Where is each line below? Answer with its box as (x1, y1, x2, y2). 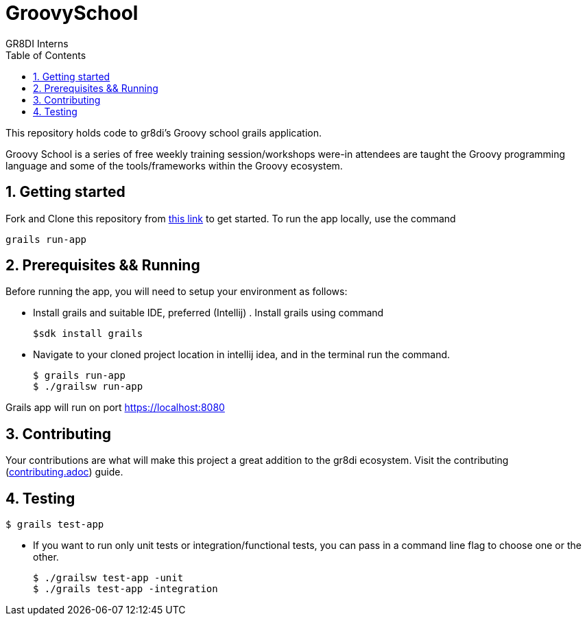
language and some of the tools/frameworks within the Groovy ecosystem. (5, 159, 343, 172)
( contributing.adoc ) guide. (5, 466, 123, 478)
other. (33, 551, 59, 563)
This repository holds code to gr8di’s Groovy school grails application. (5, 126, 322, 139)
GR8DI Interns (5, 37, 69, 49)
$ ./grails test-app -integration (33, 583, 218, 595)
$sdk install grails (33, 328, 143, 340)
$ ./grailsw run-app (33, 381, 143, 392)
